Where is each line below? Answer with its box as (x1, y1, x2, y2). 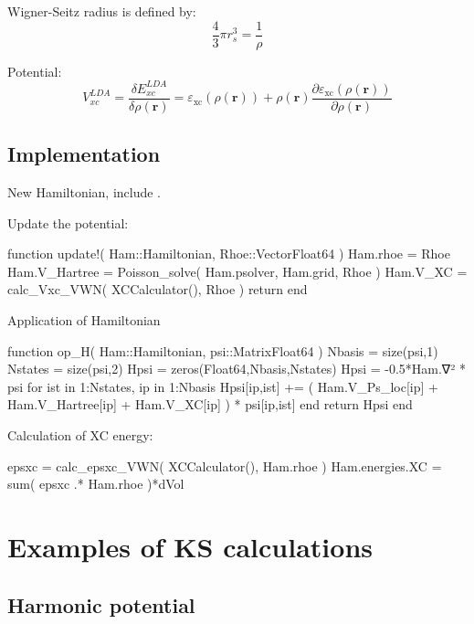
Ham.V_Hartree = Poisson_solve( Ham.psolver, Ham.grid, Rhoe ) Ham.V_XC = (7, 261, 468, 280)
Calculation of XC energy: (7, 425, 153, 444)
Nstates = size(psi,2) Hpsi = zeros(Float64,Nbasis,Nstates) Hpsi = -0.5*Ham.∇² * (7, 359, 466, 378)
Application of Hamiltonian (7, 310, 161, 329)
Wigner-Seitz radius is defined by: (7, 2, 196, 20)
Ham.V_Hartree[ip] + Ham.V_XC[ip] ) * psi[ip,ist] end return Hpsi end (7, 395, 413, 414)
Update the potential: (7, 213, 129, 232)
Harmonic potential (7, 590, 195, 619)
